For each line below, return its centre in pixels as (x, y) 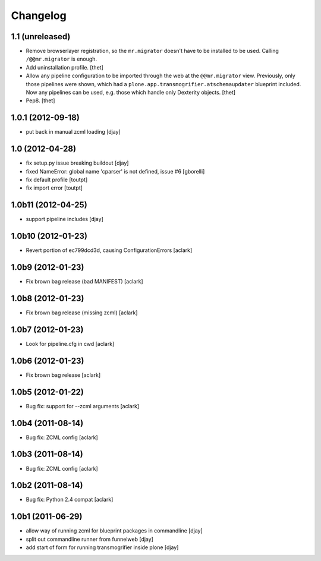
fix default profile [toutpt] (57, 179)
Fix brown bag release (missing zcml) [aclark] (82, 313)
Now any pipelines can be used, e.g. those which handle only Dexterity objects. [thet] (131, 93)
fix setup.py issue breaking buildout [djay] (77, 163)
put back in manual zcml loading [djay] (73, 132)
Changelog (39, 15)
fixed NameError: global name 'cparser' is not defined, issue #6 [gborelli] (115, 171)
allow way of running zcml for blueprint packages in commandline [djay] (114, 531)
